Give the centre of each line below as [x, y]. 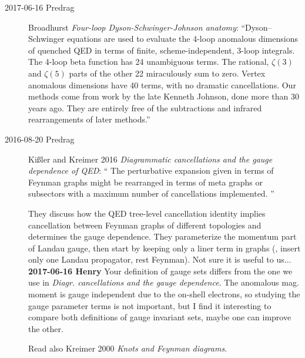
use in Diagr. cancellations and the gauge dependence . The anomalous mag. [164, 282]
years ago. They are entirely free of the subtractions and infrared [145, 107]
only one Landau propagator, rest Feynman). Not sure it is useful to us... [160, 259]
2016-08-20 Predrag [40, 139]
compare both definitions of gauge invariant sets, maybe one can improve [160, 317]
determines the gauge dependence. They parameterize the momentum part [162, 236]
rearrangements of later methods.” [89, 119]
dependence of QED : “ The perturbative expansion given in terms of [151, 170]
